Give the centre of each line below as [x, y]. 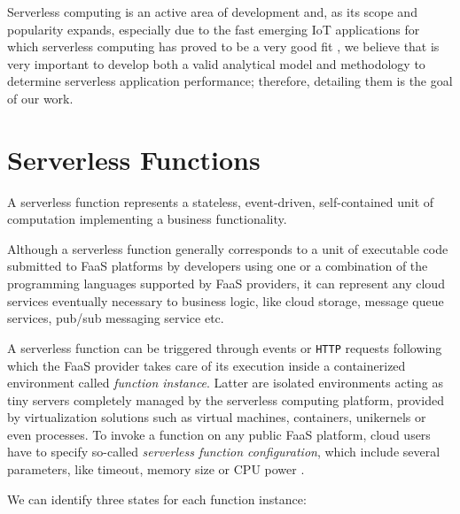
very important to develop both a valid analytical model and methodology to [216, 63]
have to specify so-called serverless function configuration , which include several [224, 452]
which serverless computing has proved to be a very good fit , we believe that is [223, 46]
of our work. [40, 98]
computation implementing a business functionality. [147, 219]
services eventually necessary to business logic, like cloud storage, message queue [226, 300]
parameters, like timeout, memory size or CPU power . [156, 469]
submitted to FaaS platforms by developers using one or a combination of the [218, 266]
